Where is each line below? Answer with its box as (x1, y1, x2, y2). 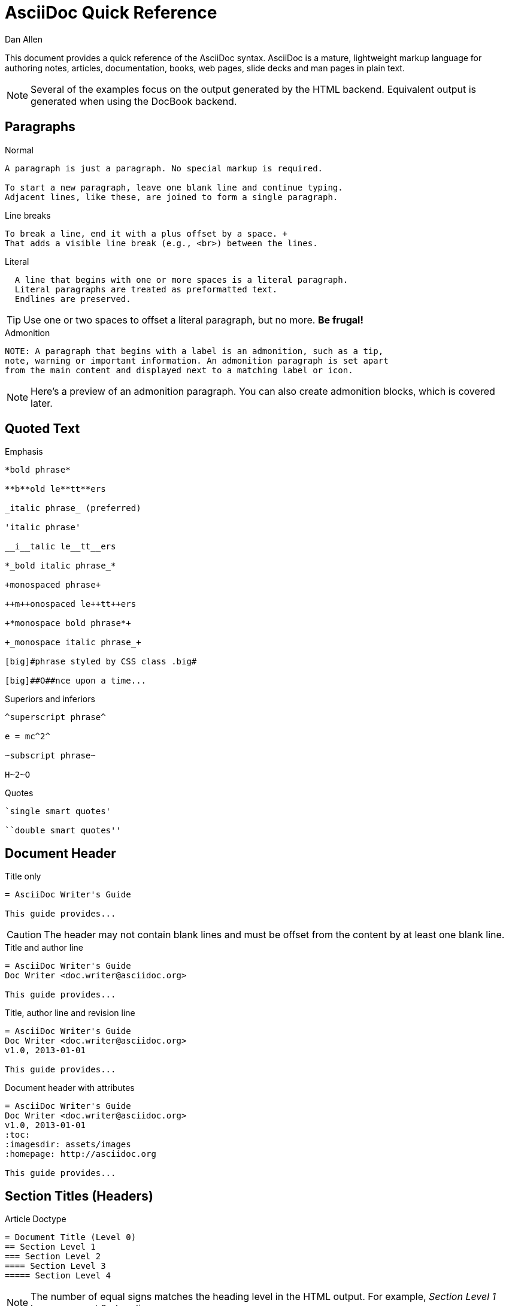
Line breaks (5, 210, 51, 220)
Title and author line (5, 942, 83, 953)
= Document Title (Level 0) (5, 1232, 137, 1242)
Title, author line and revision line (5, 1008, 135, 1018)
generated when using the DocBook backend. (31, 95, 237, 107)
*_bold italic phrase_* (5, 561, 116, 571)
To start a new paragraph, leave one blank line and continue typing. (5, 182, 343, 192)
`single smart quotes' (5, 806, 111, 817)
